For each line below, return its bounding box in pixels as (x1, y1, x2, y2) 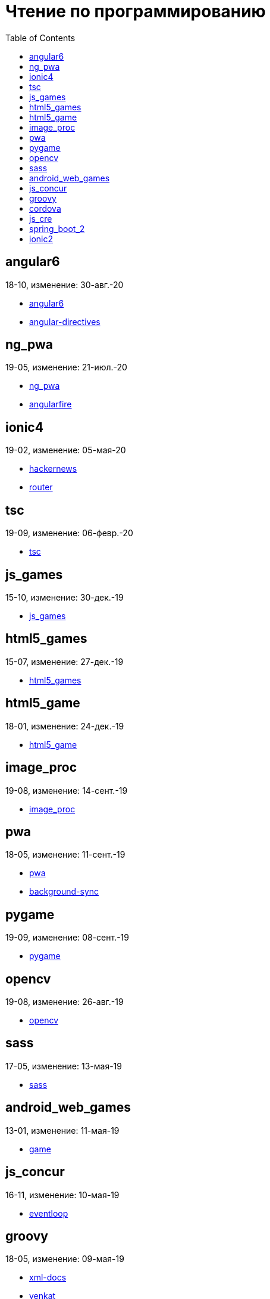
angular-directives (29, 316, 101, 327)
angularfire (29, 399, 72, 410)
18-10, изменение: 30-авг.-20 (5, 279, 124, 290)
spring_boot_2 (29, 223, 85, 234)
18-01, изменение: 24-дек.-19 (5, 720, 124, 731)
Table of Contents (5, 32, 76, 43)
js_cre (29, 213, 52, 224)
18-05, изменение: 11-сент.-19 (5, 849, 125, 860)
